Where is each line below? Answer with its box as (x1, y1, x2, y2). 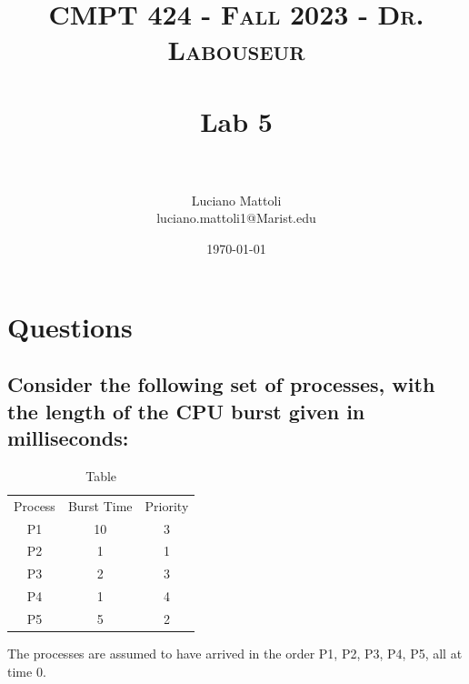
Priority (145, 496, 189, 515)
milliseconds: (7, 424, 129, 452)
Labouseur (167, 31, 305, 68)
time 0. (7, 661, 46, 680)
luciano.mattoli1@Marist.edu (156, 208, 316, 227)
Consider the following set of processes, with (7, 370, 435, 398)
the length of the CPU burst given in (7, 397, 365, 425)
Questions (7, 307, 133, 345)
